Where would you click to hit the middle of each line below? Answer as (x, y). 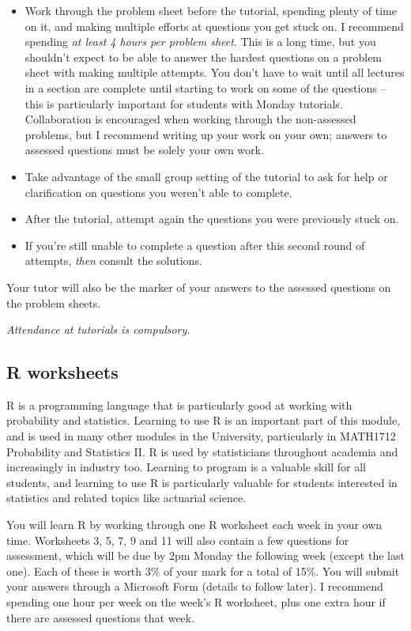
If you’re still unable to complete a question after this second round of (195, 245)
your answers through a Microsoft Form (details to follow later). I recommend (195, 586)
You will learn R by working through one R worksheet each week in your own (194, 525)
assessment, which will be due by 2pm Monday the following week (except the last (205, 555)
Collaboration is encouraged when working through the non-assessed (190, 119)
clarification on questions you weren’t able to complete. (158, 192)
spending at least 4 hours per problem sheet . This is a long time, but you (200, 42)
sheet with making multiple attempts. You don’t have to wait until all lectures (215, 72)
